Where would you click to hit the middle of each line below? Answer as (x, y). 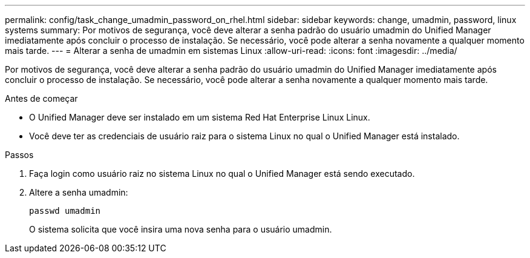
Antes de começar (41, 98)
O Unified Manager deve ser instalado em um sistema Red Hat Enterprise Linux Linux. (200, 117)
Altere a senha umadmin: (79, 192)
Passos (19, 155)
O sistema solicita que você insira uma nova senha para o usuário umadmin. (181, 229)
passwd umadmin (65, 211)
